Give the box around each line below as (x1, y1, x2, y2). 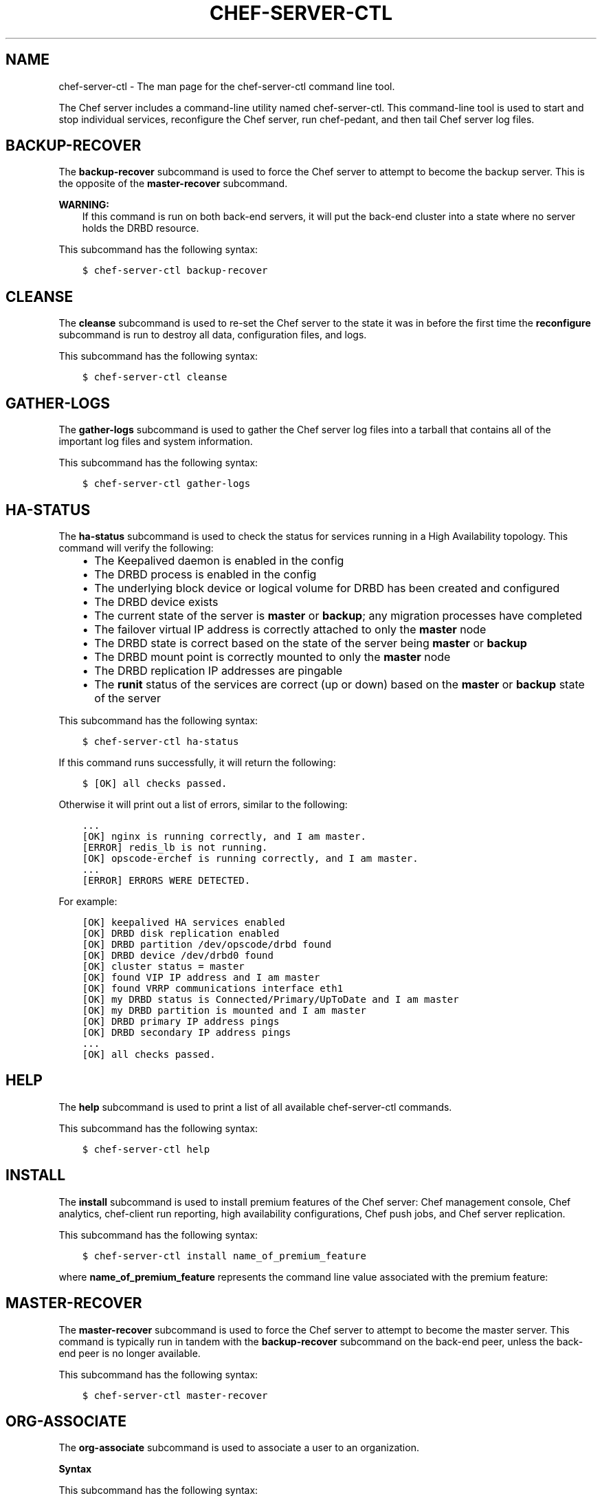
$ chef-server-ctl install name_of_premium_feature (82, 1250, 366, 1261)
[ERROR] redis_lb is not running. (82, 841, 268, 853)
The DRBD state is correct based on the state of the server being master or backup (94, 636, 527, 650)
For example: (58, 895, 118, 907)
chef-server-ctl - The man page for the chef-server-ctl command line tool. (58, 80, 395, 92)
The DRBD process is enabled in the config (94, 567, 317, 581)
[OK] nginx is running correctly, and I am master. (82, 830, 366, 842)
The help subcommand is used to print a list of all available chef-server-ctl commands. (58, 1100, 452, 1113)
